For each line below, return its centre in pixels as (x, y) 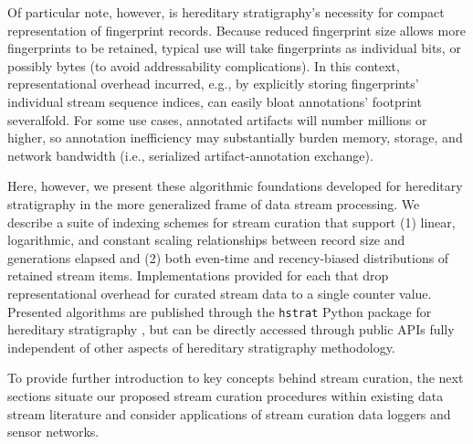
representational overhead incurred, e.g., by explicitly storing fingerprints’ (213, 84)
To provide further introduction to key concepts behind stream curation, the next (236, 378)
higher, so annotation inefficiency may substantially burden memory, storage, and (235, 137)
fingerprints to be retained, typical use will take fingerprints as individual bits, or (234, 48)
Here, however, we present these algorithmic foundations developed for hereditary (235, 186)
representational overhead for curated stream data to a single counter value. (220, 293)
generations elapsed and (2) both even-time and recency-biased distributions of (228, 257)
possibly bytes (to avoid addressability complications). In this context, (204, 65)
